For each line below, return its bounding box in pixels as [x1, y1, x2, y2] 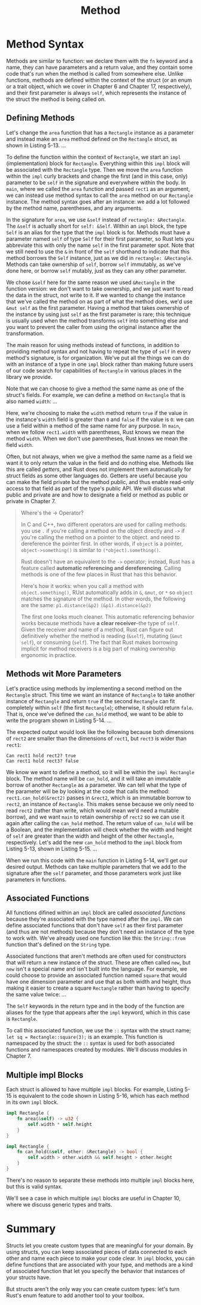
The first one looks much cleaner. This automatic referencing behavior [20, 613, 194, 620]
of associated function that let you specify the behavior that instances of [6, 1267, 185, 1274]
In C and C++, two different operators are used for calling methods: [20, 521, 187, 528]
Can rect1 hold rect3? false [6, 758, 79, 764]
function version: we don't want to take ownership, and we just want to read [6, 285, 193, 292]
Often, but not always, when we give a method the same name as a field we [6, 453, 193, 460]
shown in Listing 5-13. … [6, 142, 66, 149]
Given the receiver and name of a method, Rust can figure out [20, 626, 173, 633]
